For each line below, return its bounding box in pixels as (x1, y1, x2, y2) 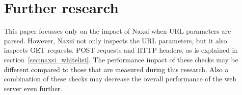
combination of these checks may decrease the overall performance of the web (4, 74, 237, 84)
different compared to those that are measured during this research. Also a (4, 64, 229, 74)
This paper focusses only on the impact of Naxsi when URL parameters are (4, 26, 231, 36)
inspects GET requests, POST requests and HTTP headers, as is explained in (4, 45, 238, 55)
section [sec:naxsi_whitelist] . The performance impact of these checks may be (4, 54, 238, 64)
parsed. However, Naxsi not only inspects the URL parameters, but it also (4, 35, 227, 45)
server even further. (4, 83, 62, 93)
